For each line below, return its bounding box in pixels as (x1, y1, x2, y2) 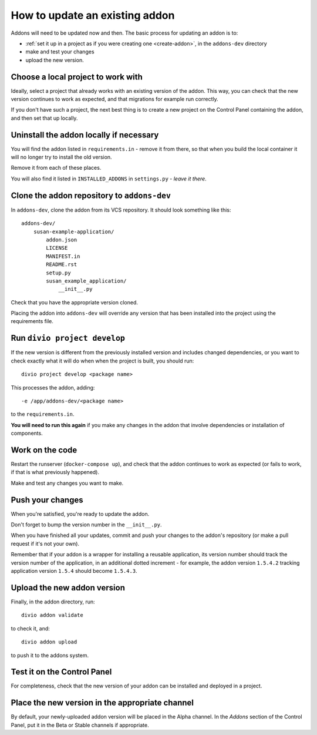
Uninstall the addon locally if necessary (11, 130, 159, 140)
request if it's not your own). (11, 540, 79, 547)
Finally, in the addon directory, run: (11, 598, 95, 605)
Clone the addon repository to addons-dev (11, 190, 171, 200)
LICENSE (46, 244, 68, 251)
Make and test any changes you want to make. (11, 479, 124, 486)
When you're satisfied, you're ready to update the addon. (11, 510, 150, 517)
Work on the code (11, 445, 77, 455)
